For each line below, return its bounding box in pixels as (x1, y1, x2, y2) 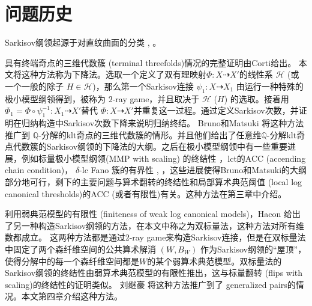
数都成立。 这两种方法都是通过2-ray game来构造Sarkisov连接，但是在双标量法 (5, 231, 306, 243)
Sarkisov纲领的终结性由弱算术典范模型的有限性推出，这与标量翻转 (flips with (5, 266, 303, 279)
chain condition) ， (5, 164, 73, 176)
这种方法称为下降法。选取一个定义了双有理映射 (21, 68, 206, 81)
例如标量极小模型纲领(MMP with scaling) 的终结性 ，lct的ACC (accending (21, 151, 306, 164)
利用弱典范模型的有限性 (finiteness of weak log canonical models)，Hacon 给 (5, 207, 292, 220)
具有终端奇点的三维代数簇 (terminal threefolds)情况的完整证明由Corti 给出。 (5, 56, 296, 69)
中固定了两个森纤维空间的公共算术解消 (5, 243, 156, 256)
